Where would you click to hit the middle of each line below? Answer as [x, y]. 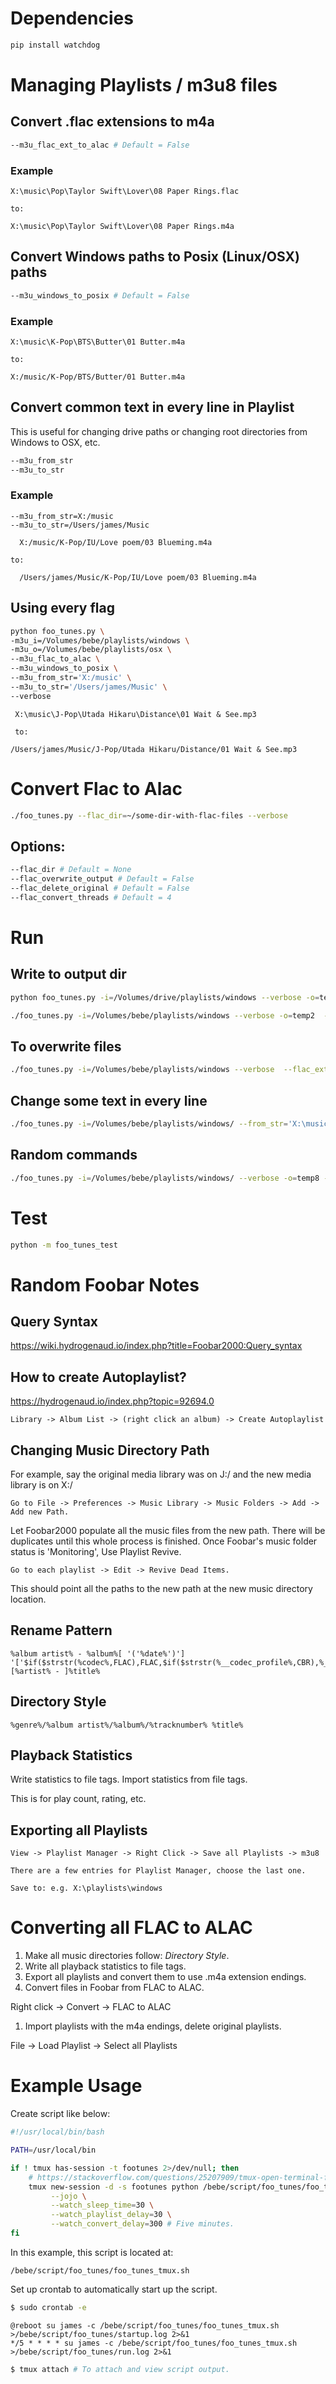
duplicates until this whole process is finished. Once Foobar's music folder [164, 1541]
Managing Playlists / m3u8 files [144, 85]
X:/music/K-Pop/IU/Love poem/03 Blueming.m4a [116, 542]
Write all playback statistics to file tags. [105, 1966]
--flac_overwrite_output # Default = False [102, 879]
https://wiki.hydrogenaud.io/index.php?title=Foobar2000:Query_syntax [156, 1346]
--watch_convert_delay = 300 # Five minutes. [142, 2224]
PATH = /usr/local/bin [53, 2150]
